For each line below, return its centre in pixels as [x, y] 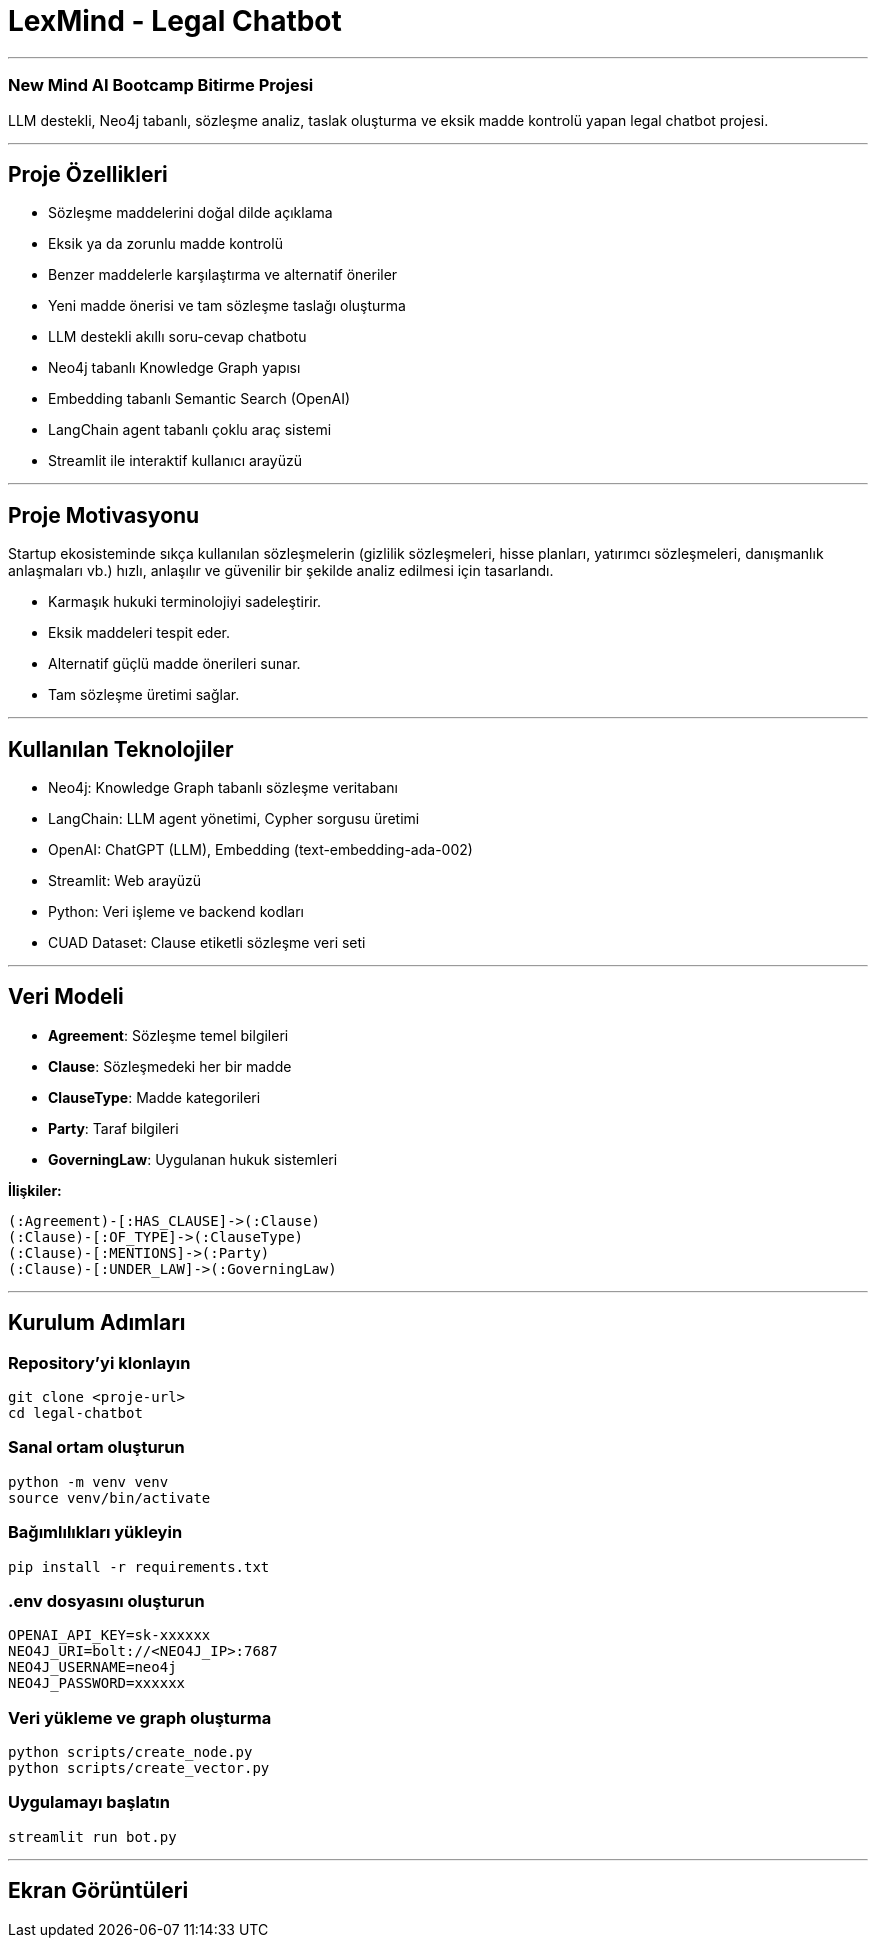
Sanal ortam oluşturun [96, 1447]
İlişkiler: [35, 1190]
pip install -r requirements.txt [139, 1566]
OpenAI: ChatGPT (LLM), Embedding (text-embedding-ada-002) [260, 850]
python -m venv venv [88, 1481]
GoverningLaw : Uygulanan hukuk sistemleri [193, 1159]
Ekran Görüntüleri [98, 1891]
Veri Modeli [66, 997]
